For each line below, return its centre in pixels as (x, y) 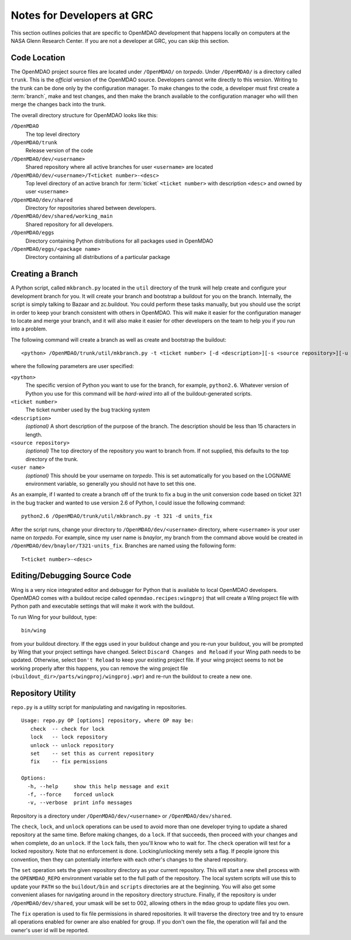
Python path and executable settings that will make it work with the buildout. (103, 606)
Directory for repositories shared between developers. (91, 208)
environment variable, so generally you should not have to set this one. (111, 483)
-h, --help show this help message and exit (98, 786)
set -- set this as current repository (92, 753)
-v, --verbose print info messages (80, 803)
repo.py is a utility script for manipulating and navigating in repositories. (99, 707)
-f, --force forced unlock (70, 794)
